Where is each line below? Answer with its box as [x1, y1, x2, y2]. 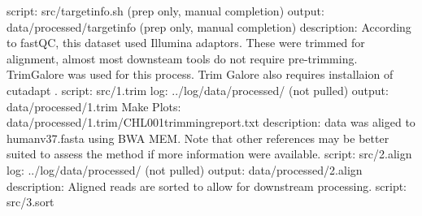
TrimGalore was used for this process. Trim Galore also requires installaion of [7, 66, 394, 83]
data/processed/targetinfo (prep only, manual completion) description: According [7, 18, 411, 35]
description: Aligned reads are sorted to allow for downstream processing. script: [7, 177, 407, 194]
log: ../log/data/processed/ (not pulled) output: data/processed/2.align [7, 161, 363, 178]
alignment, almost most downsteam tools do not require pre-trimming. [7, 50, 358, 67]
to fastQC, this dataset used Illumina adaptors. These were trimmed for [7, 34, 365, 51]
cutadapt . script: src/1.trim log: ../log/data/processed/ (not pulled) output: [7, 81, 389, 98]
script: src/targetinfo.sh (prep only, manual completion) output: [7, 2, 324, 19]
